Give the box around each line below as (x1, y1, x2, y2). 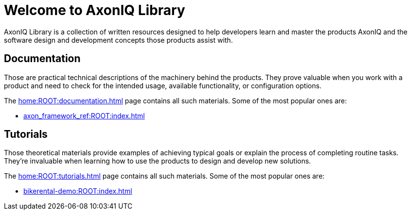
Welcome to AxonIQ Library (4, 2, 185, 18)
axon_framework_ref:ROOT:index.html (23, 111, 145, 120)
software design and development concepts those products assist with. (4, 35, 233, 44)
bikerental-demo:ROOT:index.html (23, 187, 132, 196)
